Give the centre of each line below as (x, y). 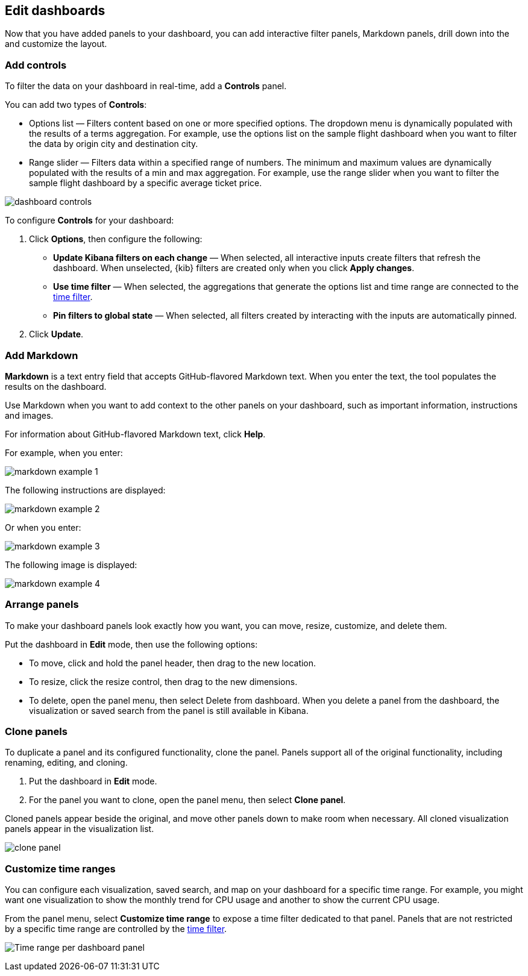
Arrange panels (42, 605)
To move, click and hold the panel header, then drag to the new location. (173, 663)
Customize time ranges (60, 868)
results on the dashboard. (56, 386)
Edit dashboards (55, 11)
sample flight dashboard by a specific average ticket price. (146, 183)
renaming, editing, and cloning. (66, 763)
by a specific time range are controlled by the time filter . (116, 929)
